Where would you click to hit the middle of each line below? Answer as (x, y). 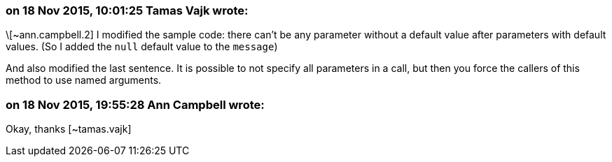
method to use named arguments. (84, 80)
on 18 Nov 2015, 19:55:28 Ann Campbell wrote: (135, 104)
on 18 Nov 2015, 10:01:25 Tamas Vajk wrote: (127, 10)
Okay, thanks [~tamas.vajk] (69, 129)
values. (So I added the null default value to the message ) (142, 47)
